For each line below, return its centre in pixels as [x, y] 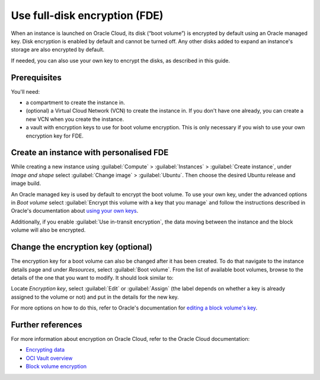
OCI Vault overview [49, 358]
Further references [47, 325]
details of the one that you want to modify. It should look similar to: [92, 277]
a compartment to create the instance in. [76, 103]
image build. [26, 183]
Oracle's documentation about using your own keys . [75, 211]
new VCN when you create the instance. [75, 119]
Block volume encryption [56, 366]
